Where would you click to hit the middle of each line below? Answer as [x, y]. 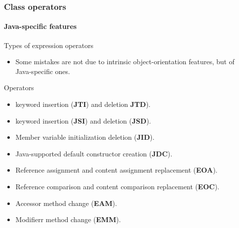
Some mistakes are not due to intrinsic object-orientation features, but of [125, 62]
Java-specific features [40, 26]
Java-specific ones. [43, 71]
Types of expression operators [49, 45]
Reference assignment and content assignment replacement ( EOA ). [116, 170]
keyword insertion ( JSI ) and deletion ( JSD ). [83, 120]
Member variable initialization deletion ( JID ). [85, 137]
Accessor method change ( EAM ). [66, 203]
